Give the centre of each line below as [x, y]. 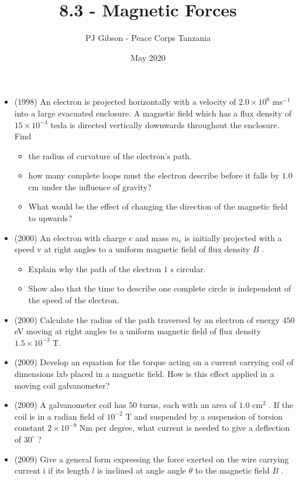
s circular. [188, 268]
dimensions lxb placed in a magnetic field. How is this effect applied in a [144, 373]
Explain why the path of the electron [95, 268]
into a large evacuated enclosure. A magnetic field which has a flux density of [153, 113]
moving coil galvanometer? [62, 385]
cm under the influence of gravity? [90, 186]
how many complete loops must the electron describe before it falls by [154, 175]
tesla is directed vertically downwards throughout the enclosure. [165, 124]
